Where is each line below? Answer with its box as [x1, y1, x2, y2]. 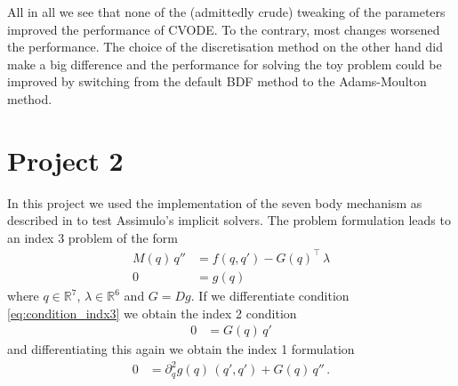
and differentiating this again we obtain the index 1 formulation [7, 340, 355, 358]
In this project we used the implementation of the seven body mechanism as [7, 193, 422, 212]
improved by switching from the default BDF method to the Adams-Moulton [7, 72, 427, 91]
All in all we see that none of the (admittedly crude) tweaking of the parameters [7, 3, 446, 20]
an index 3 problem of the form [7, 228, 178, 246]
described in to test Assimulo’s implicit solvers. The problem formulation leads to [7, 211, 451, 229]
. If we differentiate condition [190, 286, 350, 305]
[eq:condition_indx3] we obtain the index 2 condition [7, 303, 297, 322]
